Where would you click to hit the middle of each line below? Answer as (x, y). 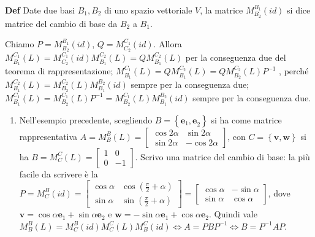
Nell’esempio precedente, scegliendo (86, 119)
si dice (299, 10)
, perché (294, 71)
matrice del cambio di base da (61, 23)
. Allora (168, 44)
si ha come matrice (246, 119)
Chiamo (20, 44)
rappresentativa (48, 136)
